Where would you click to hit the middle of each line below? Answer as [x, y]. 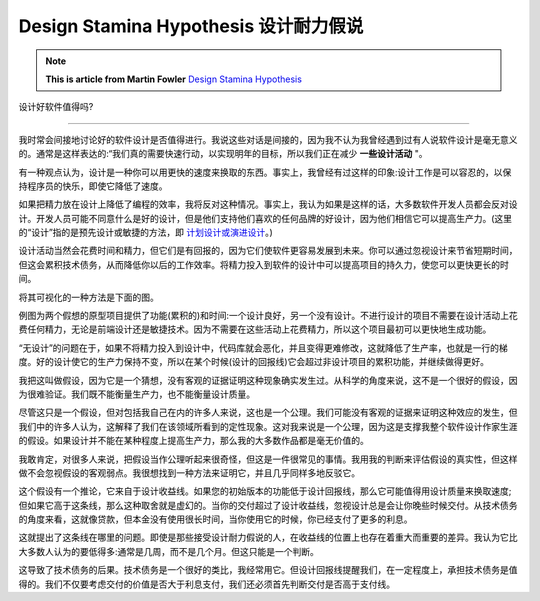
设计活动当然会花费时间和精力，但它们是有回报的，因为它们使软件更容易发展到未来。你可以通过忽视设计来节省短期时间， [268, 251]
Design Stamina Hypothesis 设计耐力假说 [191, 26]
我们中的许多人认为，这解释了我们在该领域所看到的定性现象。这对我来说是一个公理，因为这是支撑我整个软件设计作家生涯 [268, 426]
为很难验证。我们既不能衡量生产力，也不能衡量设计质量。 [136, 394]
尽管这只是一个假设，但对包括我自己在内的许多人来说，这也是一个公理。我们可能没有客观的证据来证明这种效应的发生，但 [268, 412]
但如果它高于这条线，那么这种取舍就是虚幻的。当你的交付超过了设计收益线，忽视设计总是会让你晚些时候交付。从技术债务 [268, 505]
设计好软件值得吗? [56, 107]
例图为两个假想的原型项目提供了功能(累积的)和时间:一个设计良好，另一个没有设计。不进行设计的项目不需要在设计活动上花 [268, 316]
